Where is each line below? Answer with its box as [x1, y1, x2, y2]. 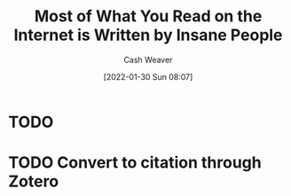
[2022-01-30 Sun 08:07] [103, 71, 193, 82]
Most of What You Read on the [34, 6, 263, 27]
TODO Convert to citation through [8, 153, 263, 173]
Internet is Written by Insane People [13, 25, 283, 45]
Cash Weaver [123, 54, 173, 65]
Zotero [8, 171, 59, 192]
